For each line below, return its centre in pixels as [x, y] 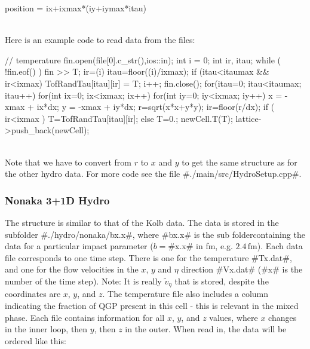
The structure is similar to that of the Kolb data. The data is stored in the [142, 222]
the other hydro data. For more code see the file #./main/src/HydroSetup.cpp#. [153, 174]
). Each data [280, 246]
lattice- [248, 118]
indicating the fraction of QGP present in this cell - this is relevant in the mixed [152, 305]
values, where [234, 317]
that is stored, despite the [222, 281]
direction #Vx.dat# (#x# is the [242, 269]
